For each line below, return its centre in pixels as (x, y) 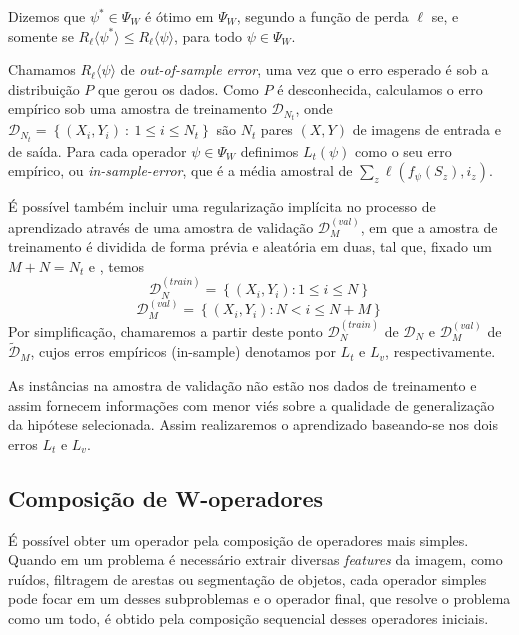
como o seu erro (403, 150)
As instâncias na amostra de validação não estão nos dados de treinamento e (242, 385)
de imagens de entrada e (426, 129)
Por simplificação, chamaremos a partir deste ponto (165, 330)
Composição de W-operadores (166, 497)
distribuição (44, 88)
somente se (41, 35)
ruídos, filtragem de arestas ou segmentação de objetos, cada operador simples (247, 578)
